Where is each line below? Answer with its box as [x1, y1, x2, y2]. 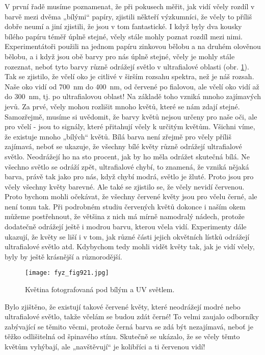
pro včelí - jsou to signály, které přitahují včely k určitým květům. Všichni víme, [5, 121, 255, 132]
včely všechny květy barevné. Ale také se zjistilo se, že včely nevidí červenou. [5, 181, 245, 192]
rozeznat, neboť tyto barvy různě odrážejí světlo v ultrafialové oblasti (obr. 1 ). [5, 61, 249, 72]
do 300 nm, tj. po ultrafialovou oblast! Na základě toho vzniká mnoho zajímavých [5, 91, 261, 102]
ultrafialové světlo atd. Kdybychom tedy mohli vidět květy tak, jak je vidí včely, [5, 241, 255, 252]
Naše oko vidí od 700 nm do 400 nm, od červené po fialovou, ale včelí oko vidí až [5, 81, 259, 91]
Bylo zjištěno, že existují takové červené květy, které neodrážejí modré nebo [5, 301, 241, 312]
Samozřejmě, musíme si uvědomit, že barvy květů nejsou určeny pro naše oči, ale [5, 111, 257, 122]
